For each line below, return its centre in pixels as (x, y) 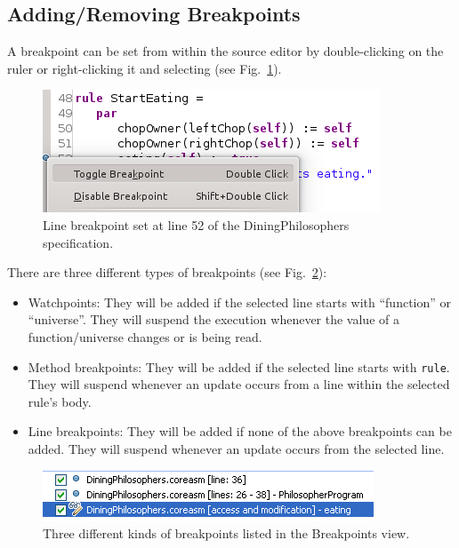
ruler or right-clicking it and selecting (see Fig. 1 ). (145, 68)
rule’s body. (60, 401)
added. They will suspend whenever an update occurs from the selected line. (236, 448)
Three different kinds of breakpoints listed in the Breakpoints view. (226, 533)
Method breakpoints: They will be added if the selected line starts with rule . (239, 366)
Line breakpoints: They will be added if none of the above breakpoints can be (240, 431)
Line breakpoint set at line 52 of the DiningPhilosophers (196, 224)
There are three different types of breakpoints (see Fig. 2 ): (167, 272)
